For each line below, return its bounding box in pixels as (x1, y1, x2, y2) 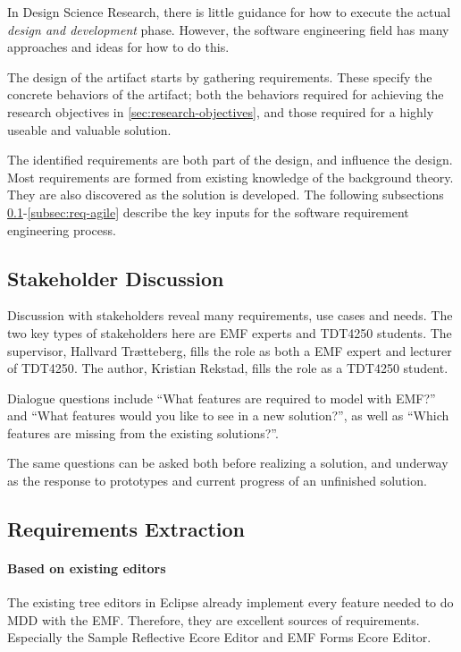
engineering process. (7, 220, 116, 239)
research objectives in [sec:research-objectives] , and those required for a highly (7, 102, 434, 121)
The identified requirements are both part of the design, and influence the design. (7, 150, 453, 169)
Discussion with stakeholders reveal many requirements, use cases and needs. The (7, 306, 453, 325)
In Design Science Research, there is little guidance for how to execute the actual (7, 3, 451, 21)
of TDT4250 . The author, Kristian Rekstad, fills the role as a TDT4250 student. (7, 359, 448, 377)
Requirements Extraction (7, 515, 245, 543)
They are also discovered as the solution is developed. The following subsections (7, 185, 444, 204)
